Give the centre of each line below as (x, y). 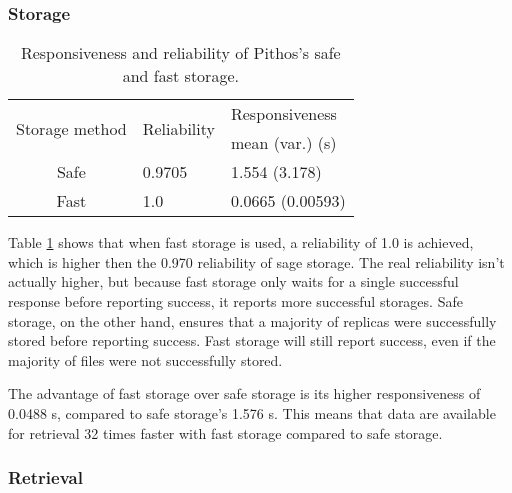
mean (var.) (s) (283, 143)
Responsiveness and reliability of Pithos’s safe (180, 53)
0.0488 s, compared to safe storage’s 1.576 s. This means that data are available (252, 412)
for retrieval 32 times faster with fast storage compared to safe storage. (225, 432)
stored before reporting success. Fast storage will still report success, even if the (252, 340)
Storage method (71, 128)
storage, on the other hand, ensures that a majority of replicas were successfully (252, 320)
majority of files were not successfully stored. (145, 359)
